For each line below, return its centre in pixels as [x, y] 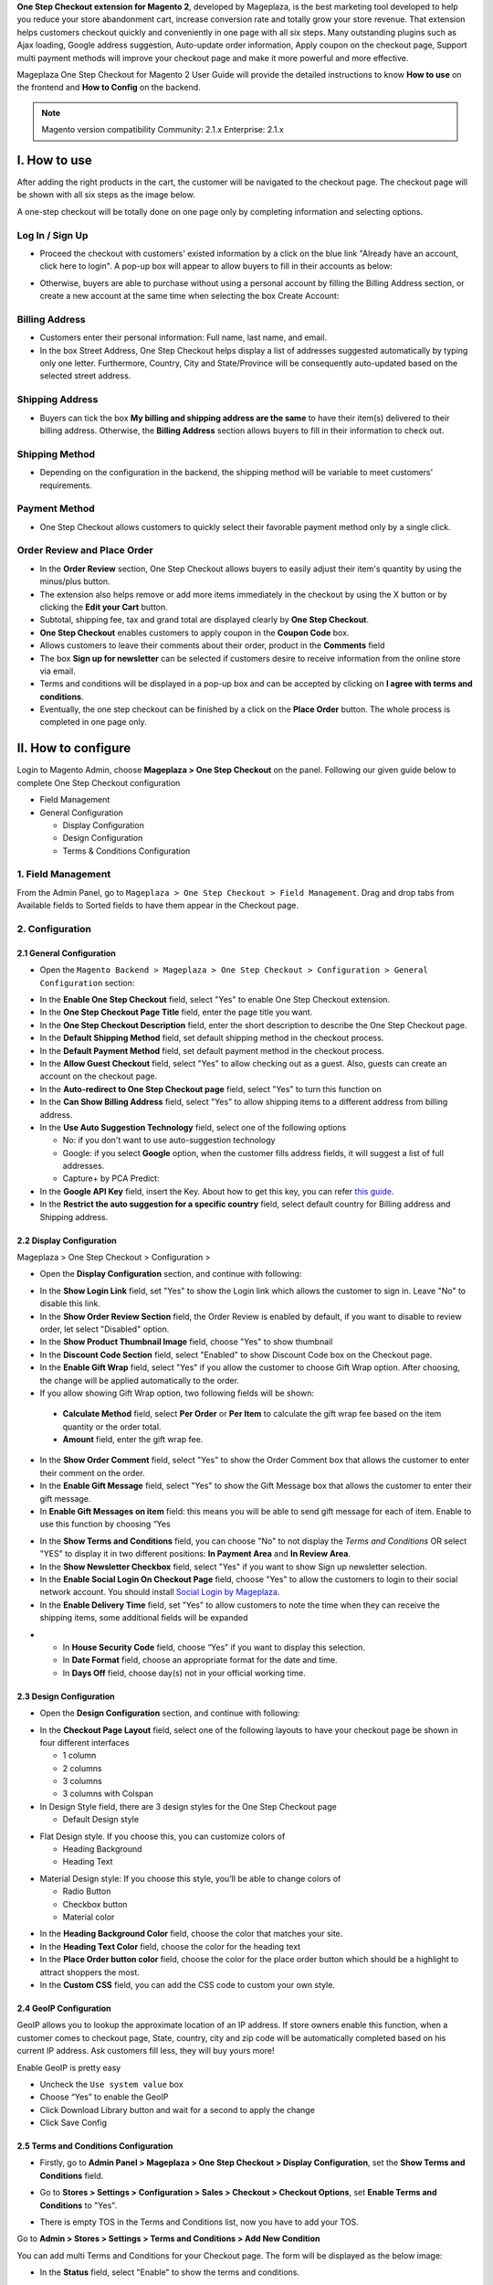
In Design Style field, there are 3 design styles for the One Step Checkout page [188, 1806]
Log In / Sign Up [52, 235]
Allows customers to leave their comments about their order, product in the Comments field [212, 645]
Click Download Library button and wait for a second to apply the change [177, 2110]
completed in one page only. [93, 722]
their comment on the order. [92, 1472]
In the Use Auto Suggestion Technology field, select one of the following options [193, 1127]
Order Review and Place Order [85, 550]
